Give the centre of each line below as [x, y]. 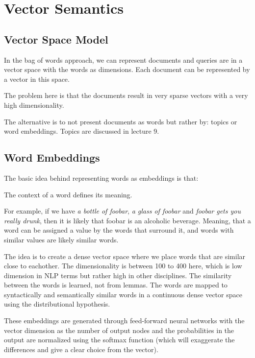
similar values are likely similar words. [61, 239]
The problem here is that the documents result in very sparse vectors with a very [126, 95]
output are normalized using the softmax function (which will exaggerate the [119, 340]
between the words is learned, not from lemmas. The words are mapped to [116, 285]
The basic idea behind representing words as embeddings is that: [101, 178]
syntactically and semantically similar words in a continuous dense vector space [123, 294]
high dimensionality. [34, 105]
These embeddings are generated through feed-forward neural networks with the [124, 321]
